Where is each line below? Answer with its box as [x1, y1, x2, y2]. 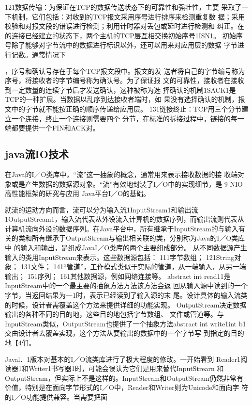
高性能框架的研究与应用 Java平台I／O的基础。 [5, 188, 150, 198]
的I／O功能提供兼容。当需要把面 [5, 391, 107, 402]
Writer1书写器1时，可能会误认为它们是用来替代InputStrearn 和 [28, 363, 224, 373]
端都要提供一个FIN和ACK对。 [5, 123, 100, 133]
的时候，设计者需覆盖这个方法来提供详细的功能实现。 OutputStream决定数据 [5, 299, 247, 309]
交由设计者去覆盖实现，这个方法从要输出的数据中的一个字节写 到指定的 [5, 328, 231, 338]
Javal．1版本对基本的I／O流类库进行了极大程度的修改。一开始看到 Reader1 [5, 354, 240, 364]
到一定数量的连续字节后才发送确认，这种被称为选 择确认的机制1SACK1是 [5, 84, 236, 95]
